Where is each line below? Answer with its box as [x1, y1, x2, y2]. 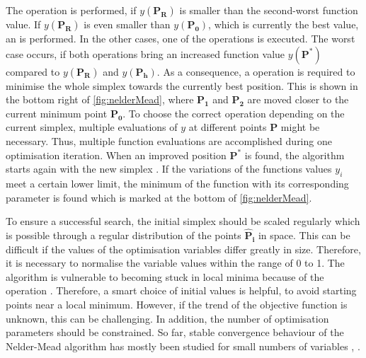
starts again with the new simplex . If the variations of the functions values [6, 161, 332, 176]
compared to [6, 64, 60, 79]
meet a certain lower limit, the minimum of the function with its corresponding [6, 175, 349, 190]
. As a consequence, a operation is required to [156, 64, 355, 79]
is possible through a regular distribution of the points [6, 227, 241, 242]
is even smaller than [84, 17, 171, 31]
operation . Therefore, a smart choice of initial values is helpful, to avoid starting [6, 283, 357, 298]
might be [280, 120, 320, 134]
